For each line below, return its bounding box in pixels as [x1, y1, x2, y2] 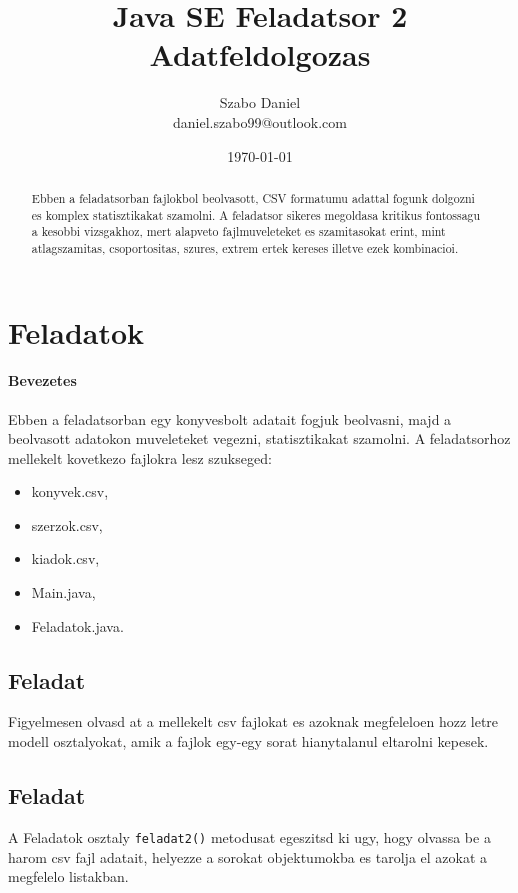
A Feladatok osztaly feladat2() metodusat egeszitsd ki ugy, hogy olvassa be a [8, 826, 491, 847]
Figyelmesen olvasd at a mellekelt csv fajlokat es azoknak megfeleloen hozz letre [8, 711, 499, 732]
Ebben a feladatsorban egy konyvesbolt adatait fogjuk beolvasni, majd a [8, 408, 452, 429]
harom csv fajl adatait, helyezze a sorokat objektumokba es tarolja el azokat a [8, 846, 488, 867]
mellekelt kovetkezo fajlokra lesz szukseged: [8, 447, 272, 468]
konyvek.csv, [31, 481, 109, 502]
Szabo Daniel [219, 92, 301, 113]
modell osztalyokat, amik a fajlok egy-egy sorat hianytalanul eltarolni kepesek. [8, 731, 489, 752]
